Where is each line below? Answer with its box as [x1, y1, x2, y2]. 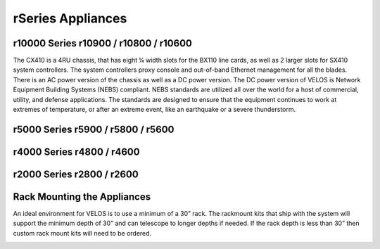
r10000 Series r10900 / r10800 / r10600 [13, 37, 193, 49]
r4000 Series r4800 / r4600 [13, 146, 140, 158]
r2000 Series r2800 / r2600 [13, 168, 139, 180]
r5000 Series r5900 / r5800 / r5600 [13, 123, 175, 135]
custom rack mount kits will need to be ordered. [13, 229, 152, 237]
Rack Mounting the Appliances [13, 191, 151, 203]
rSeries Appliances [13, 11, 127, 26]
